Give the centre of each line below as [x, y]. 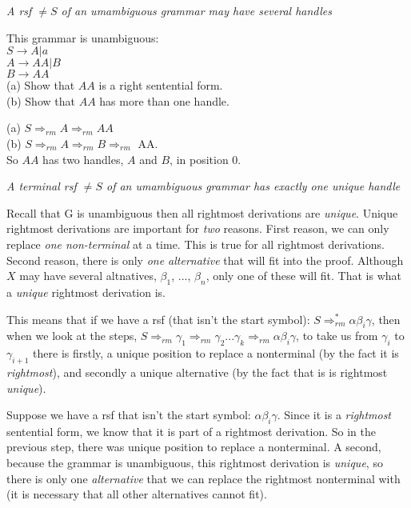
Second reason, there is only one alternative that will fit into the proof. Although [205, 260]
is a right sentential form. [161, 85]
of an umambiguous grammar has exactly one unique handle [253, 186]
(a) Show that [41, 85]
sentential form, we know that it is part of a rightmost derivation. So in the [191, 431]
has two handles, [83, 159]
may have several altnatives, [88, 276]
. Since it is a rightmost [334, 415]
